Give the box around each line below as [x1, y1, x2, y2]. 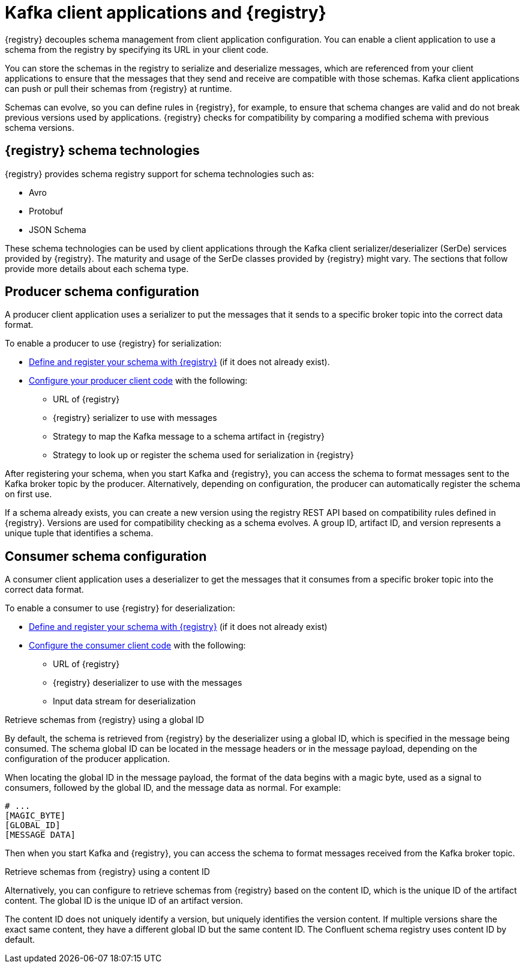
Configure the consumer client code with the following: [29, 640, 246, 651]
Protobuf [29, 205, 64, 216]
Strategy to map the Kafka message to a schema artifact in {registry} [53, 431, 325, 442]
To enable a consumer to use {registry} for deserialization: [5, 603, 235, 614]
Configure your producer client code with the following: [29, 375, 248, 386]
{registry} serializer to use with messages [53, 413, 217, 423]
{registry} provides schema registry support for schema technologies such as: [5, 168, 314, 179]
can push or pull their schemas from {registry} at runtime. [5, 83, 232, 94]
